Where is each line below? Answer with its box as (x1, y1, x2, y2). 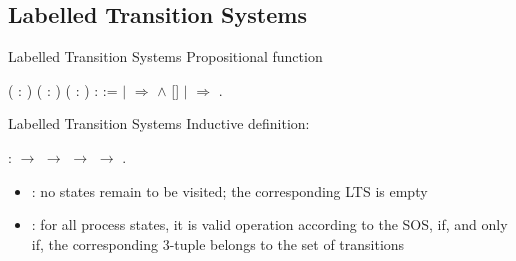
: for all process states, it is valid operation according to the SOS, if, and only (31, 214, 508, 235)
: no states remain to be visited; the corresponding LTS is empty (31, 180, 428, 201)
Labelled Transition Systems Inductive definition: (8, 113, 310, 134)
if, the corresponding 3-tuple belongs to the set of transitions (31, 233, 405, 254)
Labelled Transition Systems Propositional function (8, 46, 323, 67)
